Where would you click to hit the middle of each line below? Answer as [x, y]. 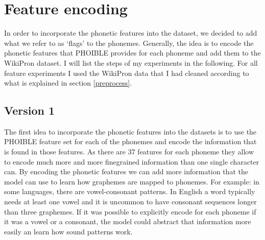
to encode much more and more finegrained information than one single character [132, 161]
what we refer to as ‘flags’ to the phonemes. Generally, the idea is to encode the [129, 43]
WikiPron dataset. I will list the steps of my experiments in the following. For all [131, 62]
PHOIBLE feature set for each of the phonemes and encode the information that [130, 141]
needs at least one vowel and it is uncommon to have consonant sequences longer [130, 202]
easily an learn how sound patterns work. [68, 231]
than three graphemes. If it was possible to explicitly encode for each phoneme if [130, 211]
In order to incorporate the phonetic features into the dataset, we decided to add [131, 33]
